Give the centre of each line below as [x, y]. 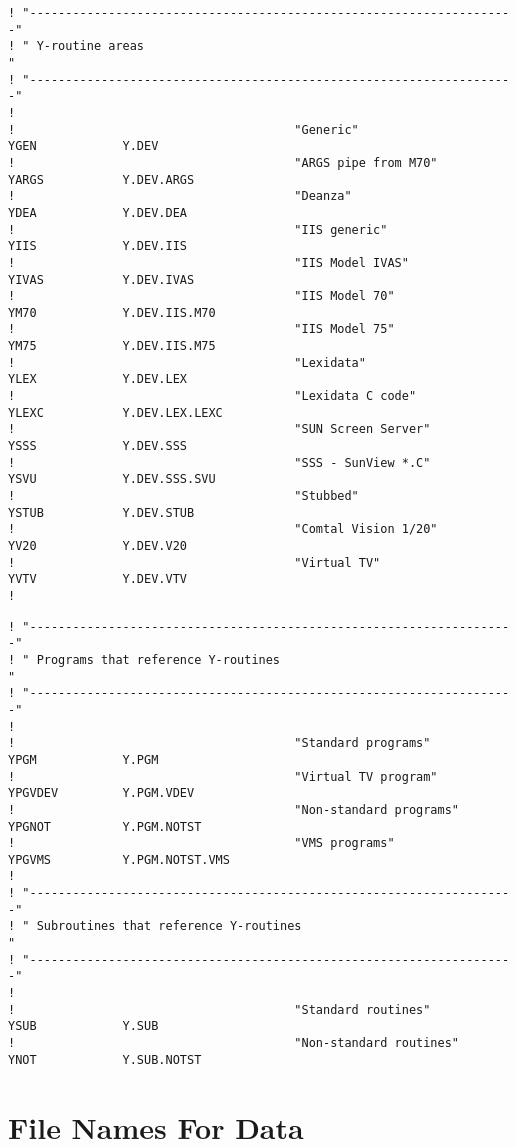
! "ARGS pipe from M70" [223, 162]
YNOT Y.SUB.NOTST [105, 1059]
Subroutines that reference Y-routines [169, 926]
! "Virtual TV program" [223, 776]
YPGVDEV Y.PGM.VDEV [101, 793]
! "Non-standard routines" [234, 1043]
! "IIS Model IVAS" [208, 262]
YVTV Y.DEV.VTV [97, 579]
